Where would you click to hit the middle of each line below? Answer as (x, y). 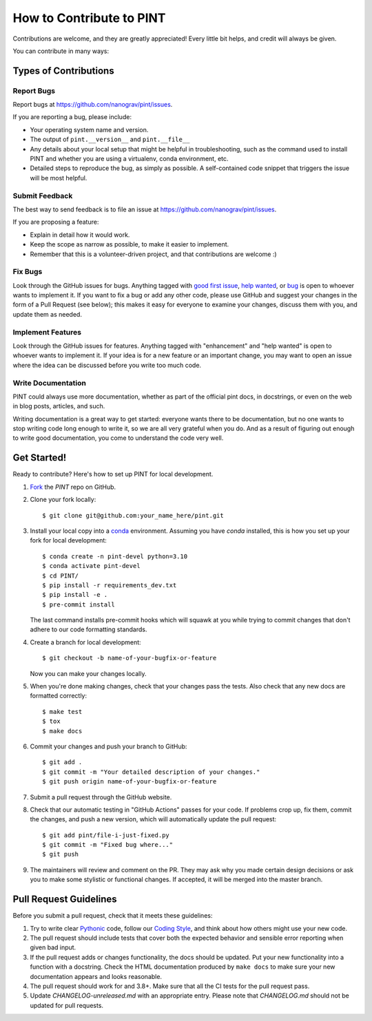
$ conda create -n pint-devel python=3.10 (115, 556)
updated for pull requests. (66, 1005)
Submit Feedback (43, 196)
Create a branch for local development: (85, 642)
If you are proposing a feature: (56, 222)
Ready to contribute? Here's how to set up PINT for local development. (113, 474)
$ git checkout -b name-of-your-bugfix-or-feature (130, 658)
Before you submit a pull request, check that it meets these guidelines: (113, 916)
